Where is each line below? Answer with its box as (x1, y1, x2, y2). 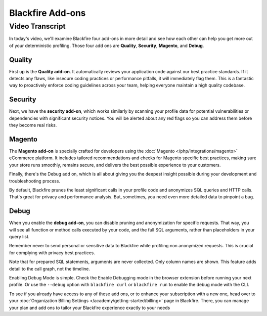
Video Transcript (9, 22, 66, 31)
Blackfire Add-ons (9, 7, 86, 18)
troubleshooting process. (9, 178, 60, 184)
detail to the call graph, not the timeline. (9, 266, 90, 271)
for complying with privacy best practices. (9, 250, 95, 256)
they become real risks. (9, 122, 57, 128)
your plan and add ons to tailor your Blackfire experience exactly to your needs (9, 305, 170, 311)
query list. (9, 234, 30, 240)
